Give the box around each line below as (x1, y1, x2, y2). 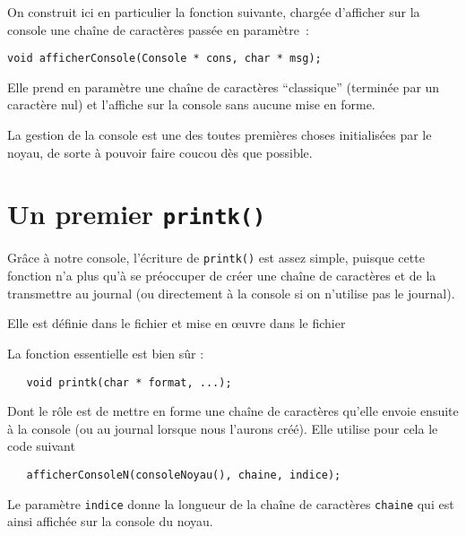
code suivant (7, 437, 75, 455)
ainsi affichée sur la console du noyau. (7, 512, 213, 531)
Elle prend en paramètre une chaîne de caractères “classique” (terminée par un (7, 77, 440, 96)
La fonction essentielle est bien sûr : (7, 343, 204, 362)
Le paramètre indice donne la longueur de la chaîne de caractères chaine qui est (7, 494, 454, 513)
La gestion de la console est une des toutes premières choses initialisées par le (7, 125, 432, 144)
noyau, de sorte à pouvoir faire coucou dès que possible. (7, 143, 313, 161)
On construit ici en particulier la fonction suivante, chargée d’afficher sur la (7, 3, 420, 21)
